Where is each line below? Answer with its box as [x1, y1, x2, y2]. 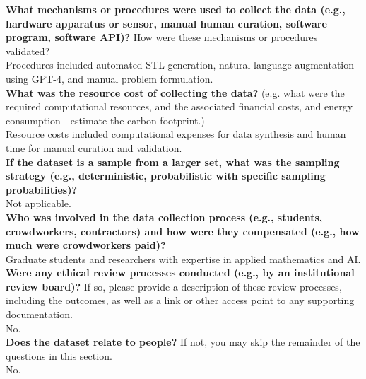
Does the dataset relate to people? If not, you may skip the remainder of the [6, 334, 360, 349]
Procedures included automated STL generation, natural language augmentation [6, 57, 355, 72]
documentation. [6, 307, 73, 322]
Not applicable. [6, 196, 71, 211]
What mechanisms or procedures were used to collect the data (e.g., [6, 2, 346, 16]
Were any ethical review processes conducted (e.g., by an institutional [6, 265, 355, 280]
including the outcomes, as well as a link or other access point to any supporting [6, 293, 355, 308]
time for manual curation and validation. [6, 140, 182, 155]
